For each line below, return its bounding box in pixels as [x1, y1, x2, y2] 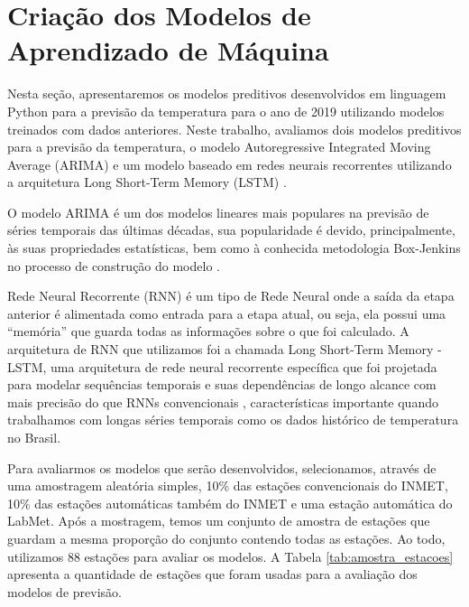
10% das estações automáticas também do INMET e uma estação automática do [7, 493, 453, 512]
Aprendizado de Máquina [7, 32, 329, 69]
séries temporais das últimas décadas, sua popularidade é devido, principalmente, [7, 220, 455, 239]
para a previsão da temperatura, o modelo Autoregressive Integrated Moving [7, 137, 431, 156]
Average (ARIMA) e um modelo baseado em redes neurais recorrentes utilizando [7, 154, 452, 173]
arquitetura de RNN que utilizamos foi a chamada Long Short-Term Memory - [7, 340, 442, 359]
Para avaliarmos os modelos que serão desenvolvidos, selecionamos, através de [7, 458, 437, 477]
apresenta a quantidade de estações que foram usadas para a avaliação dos [7, 565, 418, 584]
